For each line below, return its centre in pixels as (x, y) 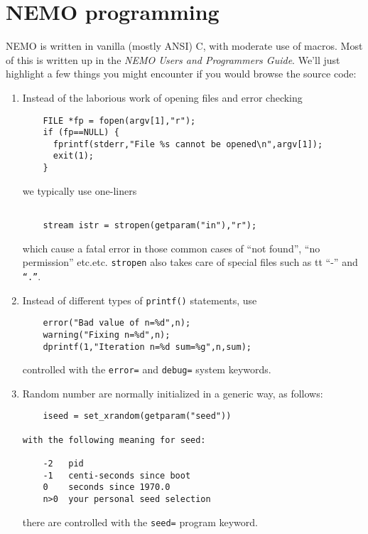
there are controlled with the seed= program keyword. (140, 522)
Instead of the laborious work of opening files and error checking (162, 97)
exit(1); (74, 156)
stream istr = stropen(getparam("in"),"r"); (150, 226)
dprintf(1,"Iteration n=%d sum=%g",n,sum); (147, 347)
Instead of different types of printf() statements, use (140, 300)
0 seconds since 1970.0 (107, 487)
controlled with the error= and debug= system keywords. (147, 369)
